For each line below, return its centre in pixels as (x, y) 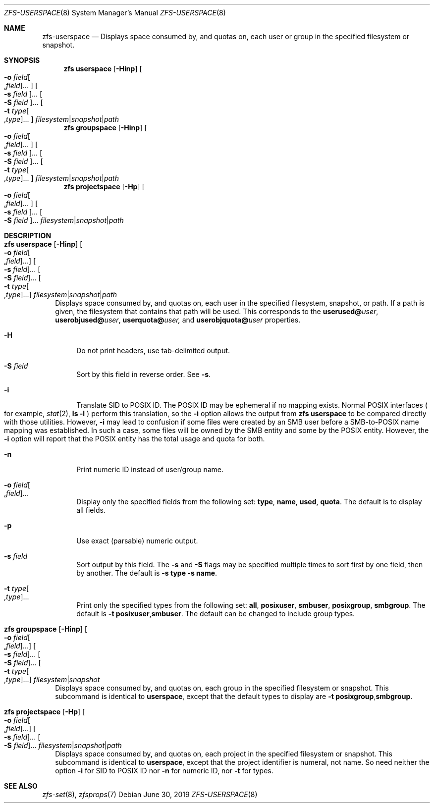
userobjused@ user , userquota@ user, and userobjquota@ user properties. (178, 320)
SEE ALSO (21, 786)
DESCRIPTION (28, 236)
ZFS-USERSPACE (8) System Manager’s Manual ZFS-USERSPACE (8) (115, 13)
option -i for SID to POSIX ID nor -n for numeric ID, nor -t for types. (164, 771)
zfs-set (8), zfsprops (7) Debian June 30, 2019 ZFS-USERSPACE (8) (150, 794)
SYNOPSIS (22, 60)
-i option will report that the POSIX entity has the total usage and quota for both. (135, 439)
